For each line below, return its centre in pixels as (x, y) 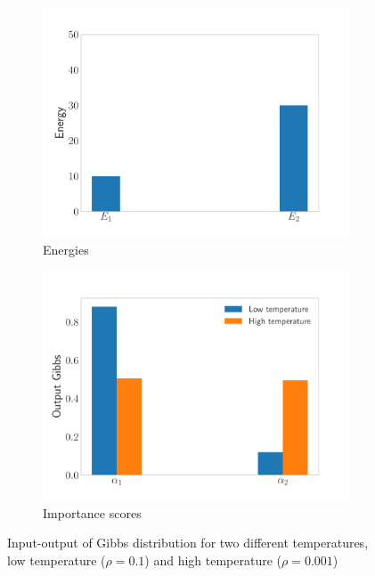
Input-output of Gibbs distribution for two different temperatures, (188, 543)
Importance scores (92, 512)
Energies (66, 249)
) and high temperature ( (213, 560)
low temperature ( (57, 560)
